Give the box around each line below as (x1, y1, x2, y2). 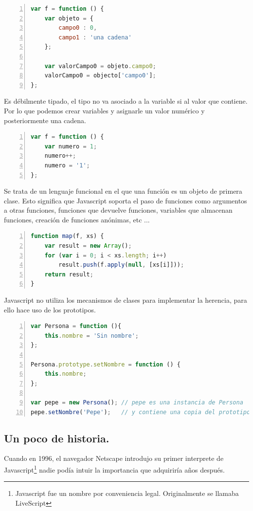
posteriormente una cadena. (4, 115, 86, 125)
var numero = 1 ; (44, 143, 97, 150)
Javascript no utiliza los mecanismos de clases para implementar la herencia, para (4, 295, 247, 305)
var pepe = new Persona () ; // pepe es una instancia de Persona (31, 399, 243, 406)
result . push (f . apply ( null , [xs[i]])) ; (58, 261, 184, 269)
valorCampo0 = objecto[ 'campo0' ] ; (44, 72, 156, 79)
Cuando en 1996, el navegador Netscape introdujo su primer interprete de (4, 453, 224, 463)
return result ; (44, 271, 93, 278)
